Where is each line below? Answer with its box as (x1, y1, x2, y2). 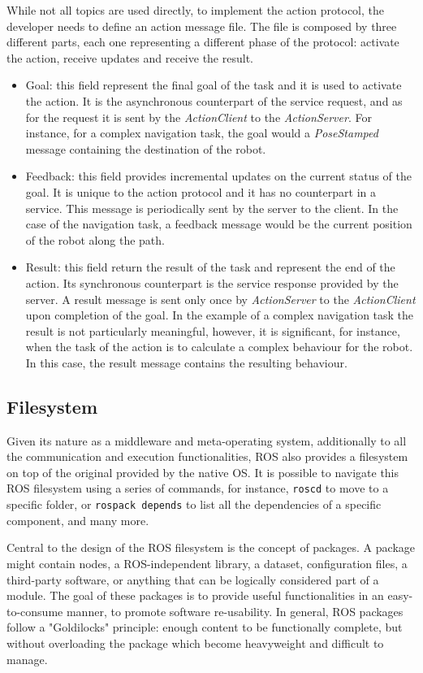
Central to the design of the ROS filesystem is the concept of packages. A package (6, 539, 415, 556)
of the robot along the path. (25, 231, 165, 248)
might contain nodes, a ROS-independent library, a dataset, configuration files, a (6, 554, 408, 571)
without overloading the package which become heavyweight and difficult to (6, 634, 384, 651)
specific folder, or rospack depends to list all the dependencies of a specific (6, 496, 382, 513)
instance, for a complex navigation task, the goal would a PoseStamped (25, 124, 378, 141)
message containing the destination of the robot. (25, 140, 266, 157)
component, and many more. (6, 511, 149, 528)
